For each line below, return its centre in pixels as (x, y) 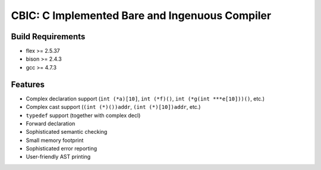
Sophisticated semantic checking (67, 132)
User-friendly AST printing (58, 157)
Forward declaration (51, 123)
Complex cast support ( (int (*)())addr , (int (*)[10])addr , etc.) (113, 107)
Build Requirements (48, 37)
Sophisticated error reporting (62, 149)
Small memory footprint (55, 140)
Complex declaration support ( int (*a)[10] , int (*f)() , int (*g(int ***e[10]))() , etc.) (145, 99)
